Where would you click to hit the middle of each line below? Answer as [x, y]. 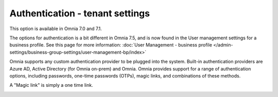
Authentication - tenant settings [80, 13]
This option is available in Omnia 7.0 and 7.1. [56, 29]
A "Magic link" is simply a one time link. [51, 85]
